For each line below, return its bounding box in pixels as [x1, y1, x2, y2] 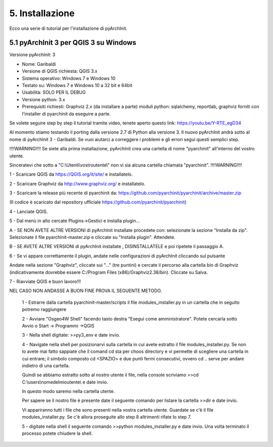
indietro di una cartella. [22, 362, 70, 369]
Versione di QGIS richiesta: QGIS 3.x [22, 68, 98, 74]
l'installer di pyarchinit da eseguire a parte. [22, 110, 111, 116]
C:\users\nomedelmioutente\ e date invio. [22, 379, 108, 385]
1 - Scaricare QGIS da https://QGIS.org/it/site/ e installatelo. [9, 171, 133, 177]
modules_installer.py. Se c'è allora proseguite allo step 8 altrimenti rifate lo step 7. [22, 414, 192, 420]
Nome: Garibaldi [22, 61, 56, 67]
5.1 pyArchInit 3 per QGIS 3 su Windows [9, 38, 136, 47]
